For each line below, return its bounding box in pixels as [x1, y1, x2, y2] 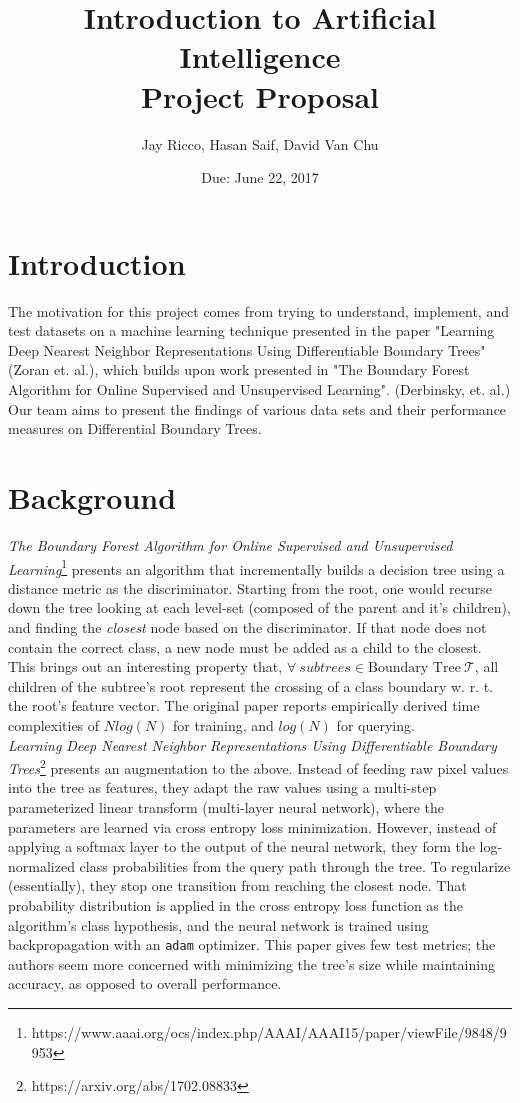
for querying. [336, 714, 415, 735]
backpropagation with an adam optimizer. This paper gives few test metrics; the [8, 934, 496, 955]
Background [8, 476, 177, 517]
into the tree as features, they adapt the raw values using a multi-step [8, 777, 437, 798]
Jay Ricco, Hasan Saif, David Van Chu [141, 133, 379, 154]
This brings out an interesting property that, [8, 656, 283, 677]
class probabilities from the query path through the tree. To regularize [79, 855, 511, 876]
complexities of [8, 714, 100, 735]
